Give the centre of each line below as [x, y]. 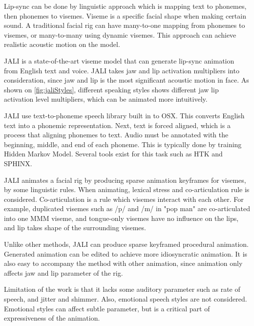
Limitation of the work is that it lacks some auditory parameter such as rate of [122, 289]
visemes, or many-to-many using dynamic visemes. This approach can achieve [120, 34]
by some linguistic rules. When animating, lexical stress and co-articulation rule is [127, 189]
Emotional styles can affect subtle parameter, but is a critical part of [107, 308]
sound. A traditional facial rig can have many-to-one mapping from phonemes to [125, 25]
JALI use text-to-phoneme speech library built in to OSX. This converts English [124, 115]
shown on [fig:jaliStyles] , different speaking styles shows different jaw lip [111, 89]
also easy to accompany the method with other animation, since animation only [123, 263]
